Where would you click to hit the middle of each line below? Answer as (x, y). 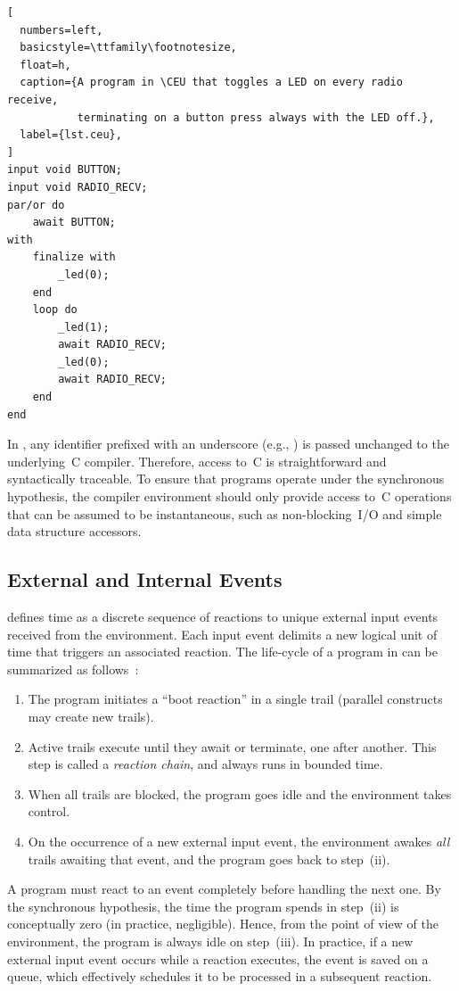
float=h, (45, 65)
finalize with (74, 257)
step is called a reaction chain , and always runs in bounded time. (205, 764)
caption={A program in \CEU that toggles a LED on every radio (211, 83)
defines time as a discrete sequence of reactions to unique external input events (223, 617)
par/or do (36, 205)
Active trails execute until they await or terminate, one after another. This (232, 746)
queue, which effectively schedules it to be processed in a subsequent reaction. (220, 976)
